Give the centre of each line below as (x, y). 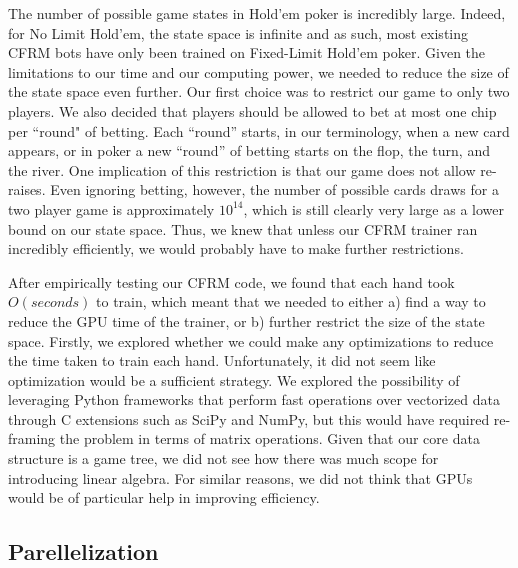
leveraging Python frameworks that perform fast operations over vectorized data (254, 399)
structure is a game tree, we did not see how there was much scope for (223, 458)
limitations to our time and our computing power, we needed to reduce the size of (258, 71)
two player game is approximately (111, 208)
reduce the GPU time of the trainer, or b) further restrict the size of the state (246, 320)
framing (32, 438)
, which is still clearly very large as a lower (374, 208)
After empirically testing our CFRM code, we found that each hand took (231, 281)
